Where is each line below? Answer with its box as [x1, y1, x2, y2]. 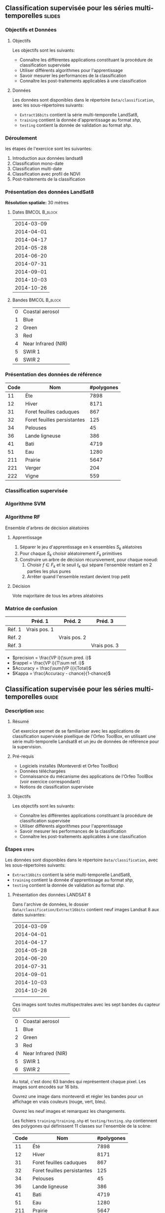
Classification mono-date [12, 160, 64, 166]
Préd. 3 [96, 618, 114, 625]
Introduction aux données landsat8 [12, 155, 83, 161]
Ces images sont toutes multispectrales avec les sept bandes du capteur [12, 1001, 160, 1008]
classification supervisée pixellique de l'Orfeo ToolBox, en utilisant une [12, 734, 156, 739]
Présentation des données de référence [5, 371, 102, 378]
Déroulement [5, 134, 37, 141]
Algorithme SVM [5, 500, 46, 507]
